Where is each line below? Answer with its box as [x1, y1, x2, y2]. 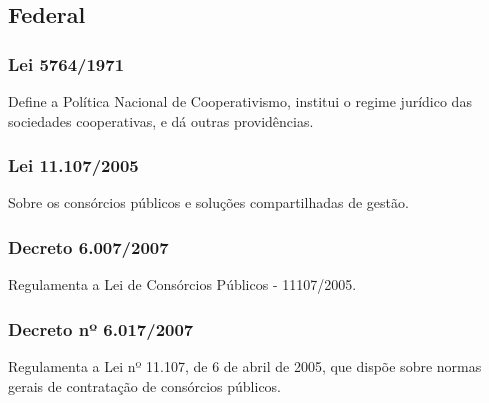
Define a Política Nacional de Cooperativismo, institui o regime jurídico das [8, 91, 472, 111]
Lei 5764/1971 [8, 51, 125, 76]
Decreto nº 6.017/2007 [8, 316, 194, 341]
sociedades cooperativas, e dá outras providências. [8, 110, 314, 131]
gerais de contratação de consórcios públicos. [8, 375, 282, 396]
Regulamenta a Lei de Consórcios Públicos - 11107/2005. [8, 274, 357, 295]
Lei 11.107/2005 [8, 153, 139, 178]
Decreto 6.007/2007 [8, 234, 169, 259]
